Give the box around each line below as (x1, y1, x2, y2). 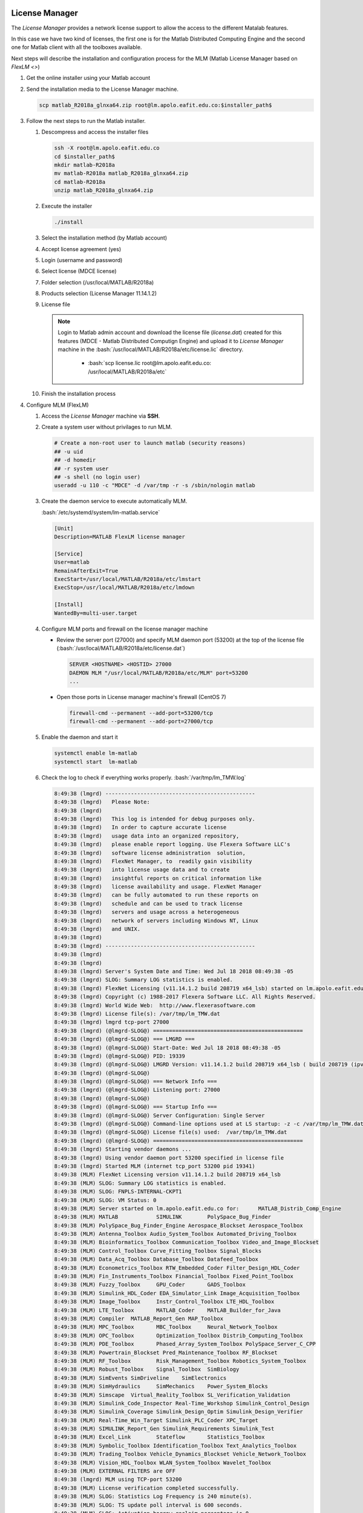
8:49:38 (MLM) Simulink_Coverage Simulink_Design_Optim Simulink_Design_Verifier (54, 1408, 304, 1416)
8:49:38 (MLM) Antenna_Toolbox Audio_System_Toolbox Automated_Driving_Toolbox (54, 1230, 297, 1238)
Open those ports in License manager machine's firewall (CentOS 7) (56, 694, 226, 701)
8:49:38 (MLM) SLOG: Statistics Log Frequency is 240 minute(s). (54, 1493, 252, 1500)
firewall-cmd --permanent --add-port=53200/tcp (69, 710, 213, 717)
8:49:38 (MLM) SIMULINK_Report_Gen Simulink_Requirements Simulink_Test (54, 1425, 275, 1433)
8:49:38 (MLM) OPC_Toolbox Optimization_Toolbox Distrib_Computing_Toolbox (54, 1332, 304, 1339)
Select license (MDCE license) (41, 267, 117, 275)
